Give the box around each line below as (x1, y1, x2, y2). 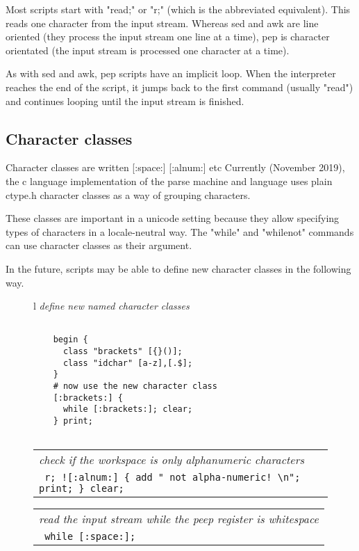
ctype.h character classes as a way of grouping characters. (6, 187, 251, 202)
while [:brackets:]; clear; (62, 404, 193, 415)
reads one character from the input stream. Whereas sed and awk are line (6, 15, 319, 30)
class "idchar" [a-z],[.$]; (62, 358, 193, 368)
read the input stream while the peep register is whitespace (39, 511, 319, 527)
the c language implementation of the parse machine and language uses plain (6, 173, 333, 188)
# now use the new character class (53, 381, 217, 391)
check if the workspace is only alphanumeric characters (39, 452, 304, 468)
